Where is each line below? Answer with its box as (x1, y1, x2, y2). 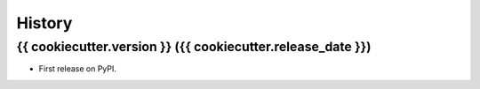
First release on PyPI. (38, 63, 117, 74)
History (16, 13, 73, 33)
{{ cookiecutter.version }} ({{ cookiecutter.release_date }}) (16, 39, 372, 55)
